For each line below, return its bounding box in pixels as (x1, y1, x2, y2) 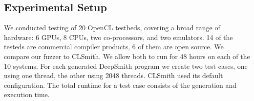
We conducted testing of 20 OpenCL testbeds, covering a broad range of (4, 22, 220, 33)
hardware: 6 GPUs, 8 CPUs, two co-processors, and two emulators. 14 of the (4, 32, 233, 42)
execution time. (4, 89, 50, 100)
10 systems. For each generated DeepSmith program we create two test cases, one (4, 61, 248, 71)
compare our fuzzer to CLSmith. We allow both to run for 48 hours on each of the (4, 51, 250, 61)
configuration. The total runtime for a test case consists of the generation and (4, 80, 237, 90)
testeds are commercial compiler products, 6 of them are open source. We (4, 41, 224, 52)
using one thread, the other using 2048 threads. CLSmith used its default (4, 70, 223, 81)
